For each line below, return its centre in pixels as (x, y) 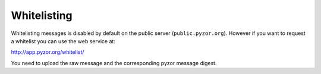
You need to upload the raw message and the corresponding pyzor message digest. (114, 63)
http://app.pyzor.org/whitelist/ (48, 52)
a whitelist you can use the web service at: (63, 41)
